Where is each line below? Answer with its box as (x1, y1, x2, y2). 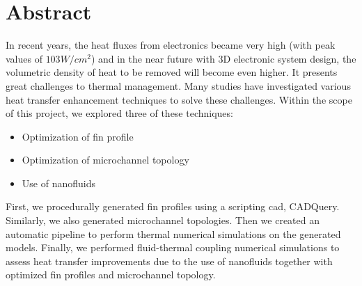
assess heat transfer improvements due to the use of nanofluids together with (6, 253, 333, 268)
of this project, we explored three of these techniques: (6, 106, 233, 120)
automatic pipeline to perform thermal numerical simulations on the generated (6, 226, 341, 241)
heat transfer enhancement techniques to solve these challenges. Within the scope (6, 92, 352, 106)
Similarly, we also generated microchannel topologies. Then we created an (6, 213, 320, 228)
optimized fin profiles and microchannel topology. (6, 267, 216, 282)
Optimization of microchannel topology (22, 152, 189, 167)
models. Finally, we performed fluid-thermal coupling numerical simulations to (6, 240, 340, 255)
